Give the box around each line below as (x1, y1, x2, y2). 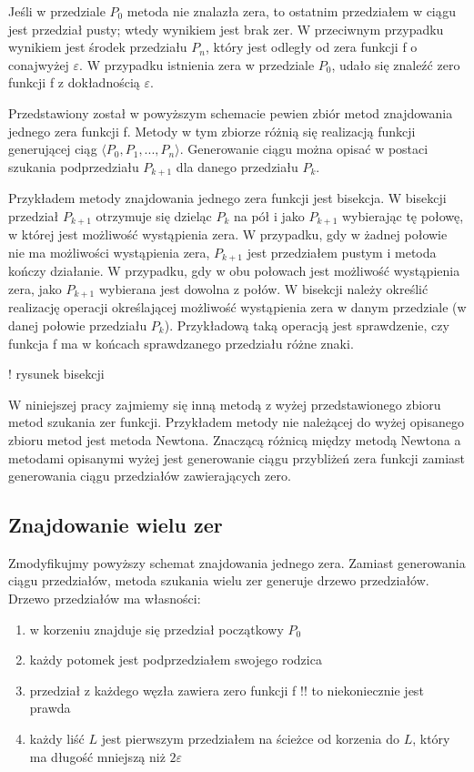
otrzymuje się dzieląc (96, 206, 212, 225)
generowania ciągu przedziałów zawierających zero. (8, 466, 291, 485)
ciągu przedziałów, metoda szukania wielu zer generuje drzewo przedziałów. (8, 571, 429, 590)
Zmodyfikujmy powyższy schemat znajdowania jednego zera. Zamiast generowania (8, 553, 466, 572)
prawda (29, 698, 71, 717)
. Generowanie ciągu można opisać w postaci (179, 139, 429, 158)
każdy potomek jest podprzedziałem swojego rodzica (29, 650, 322, 669)
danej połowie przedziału (8, 315, 147, 334)
